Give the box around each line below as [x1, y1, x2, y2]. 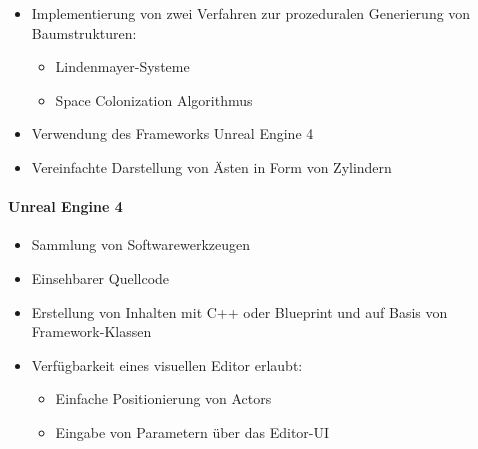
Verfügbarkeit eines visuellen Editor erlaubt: [31, 354, 303, 375]
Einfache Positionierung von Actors [55, 388, 272, 409]
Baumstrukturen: [31, 22, 137, 43]
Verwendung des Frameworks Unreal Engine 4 [31, 123, 314, 144]
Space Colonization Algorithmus [55, 89, 253, 110]
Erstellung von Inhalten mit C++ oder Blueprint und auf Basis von [31, 301, 448, 322]
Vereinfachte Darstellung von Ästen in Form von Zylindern [31, 156, 392, 177]
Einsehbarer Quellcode [31, 267, 170, 288]
